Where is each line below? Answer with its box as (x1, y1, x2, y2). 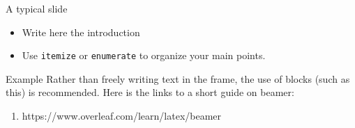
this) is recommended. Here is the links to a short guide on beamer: (6, 85, 294, 99)
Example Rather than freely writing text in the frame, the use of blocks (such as (6, 71, 350, 86)
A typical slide (6, 1, 68, 15)
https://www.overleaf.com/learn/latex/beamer (22, 109, 222, 123)
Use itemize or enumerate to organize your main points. (22, 48, 266, 63)
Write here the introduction (22, 24, 140, 39)
